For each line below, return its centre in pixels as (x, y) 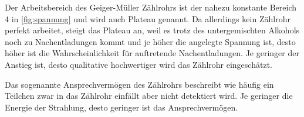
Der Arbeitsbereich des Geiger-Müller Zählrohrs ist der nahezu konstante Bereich (151, 7)
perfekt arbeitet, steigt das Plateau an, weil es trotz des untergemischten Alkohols (152, 30)
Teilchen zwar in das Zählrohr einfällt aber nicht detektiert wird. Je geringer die (149, 96)
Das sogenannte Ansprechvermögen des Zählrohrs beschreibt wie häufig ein (139, 84)
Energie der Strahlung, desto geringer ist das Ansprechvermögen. (121, 107)
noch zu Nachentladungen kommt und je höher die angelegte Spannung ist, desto (150, 41)
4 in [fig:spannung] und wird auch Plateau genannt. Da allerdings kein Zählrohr (148, 18)
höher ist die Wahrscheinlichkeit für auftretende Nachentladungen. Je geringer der (152, 53)
